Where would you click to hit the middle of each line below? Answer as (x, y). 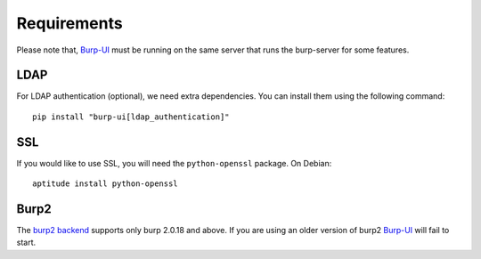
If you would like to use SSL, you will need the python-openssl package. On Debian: (174, 163)
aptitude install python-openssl (105, 184)
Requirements (70, 23)
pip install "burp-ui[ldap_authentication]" (131, 117)
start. (26, 243)
